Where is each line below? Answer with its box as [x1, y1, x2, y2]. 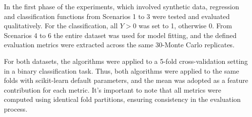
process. [4, 103, 28, 114]
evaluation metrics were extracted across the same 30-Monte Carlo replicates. [4, 39, 235, 50]
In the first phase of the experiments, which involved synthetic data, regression [4, 1, 239, 11]
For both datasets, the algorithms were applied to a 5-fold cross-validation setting [4, 56, 248, 66]
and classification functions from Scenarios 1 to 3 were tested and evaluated [4, 11, 230, 21]
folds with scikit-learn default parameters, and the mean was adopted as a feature [4, 75, 249, 85]
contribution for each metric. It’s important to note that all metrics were [4, 84, 221, 95]
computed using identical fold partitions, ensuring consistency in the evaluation [4, 94, 241, 104]
